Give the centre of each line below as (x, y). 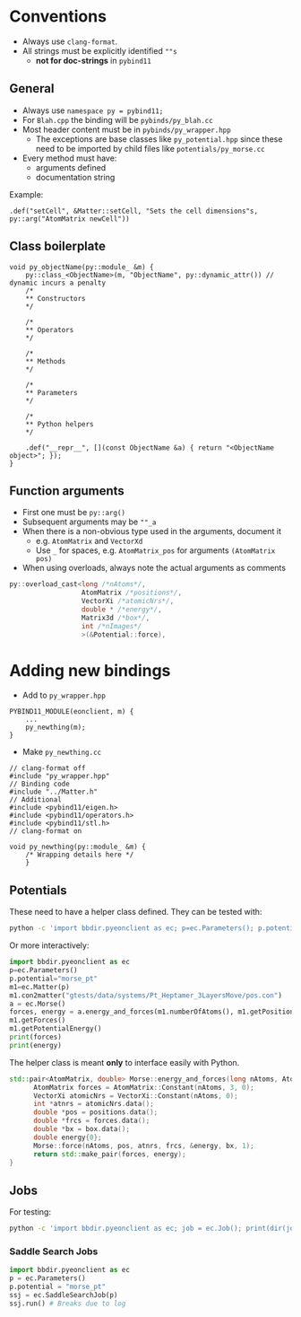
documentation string (75, 177)
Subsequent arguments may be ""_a (89, 522)
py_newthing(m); (56, 728)
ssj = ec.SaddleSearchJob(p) (64, 1295)
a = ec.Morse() (38, 1004)
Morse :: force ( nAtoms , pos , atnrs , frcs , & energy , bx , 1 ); (143, 1146)
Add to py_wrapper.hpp (64, 695)
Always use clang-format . (70, 41)
